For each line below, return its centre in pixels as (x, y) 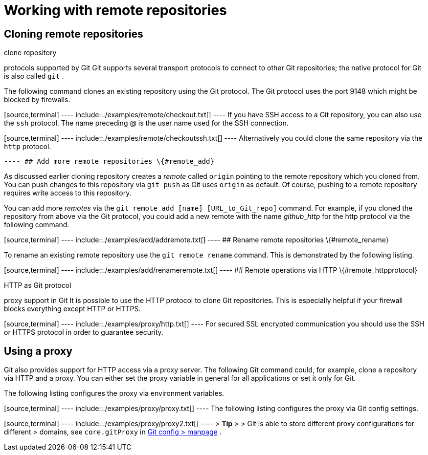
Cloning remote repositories (74, 34)
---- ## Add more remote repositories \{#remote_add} (109, 162)
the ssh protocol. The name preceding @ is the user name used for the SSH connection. (146, 123)
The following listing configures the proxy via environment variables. (114, 393)
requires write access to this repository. (68, 193)
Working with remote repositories (115, 10)
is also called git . (34, 76)
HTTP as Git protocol (38, 285)
